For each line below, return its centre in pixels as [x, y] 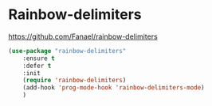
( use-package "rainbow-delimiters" [67, 51]
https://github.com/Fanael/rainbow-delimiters [83, 36]
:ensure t [39, 58]
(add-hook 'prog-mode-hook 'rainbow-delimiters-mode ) [114, 88]
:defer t [37, 66]
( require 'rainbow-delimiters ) [75, 81]
